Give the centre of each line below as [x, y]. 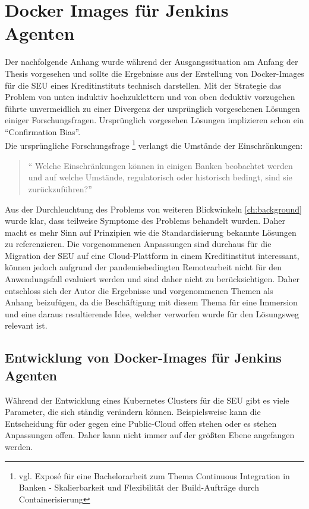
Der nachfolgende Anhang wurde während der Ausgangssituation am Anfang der [152, 62]
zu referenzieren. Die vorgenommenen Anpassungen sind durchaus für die [138, 244]
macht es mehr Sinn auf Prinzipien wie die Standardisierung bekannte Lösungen [151, 232]
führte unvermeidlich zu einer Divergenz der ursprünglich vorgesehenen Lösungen [152, 108]
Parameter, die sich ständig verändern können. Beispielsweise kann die [133, 412]
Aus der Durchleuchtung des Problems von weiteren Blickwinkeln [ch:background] [153, 209]
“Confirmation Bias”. [43, 131]
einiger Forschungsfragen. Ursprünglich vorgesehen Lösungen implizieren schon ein [154, 120]
